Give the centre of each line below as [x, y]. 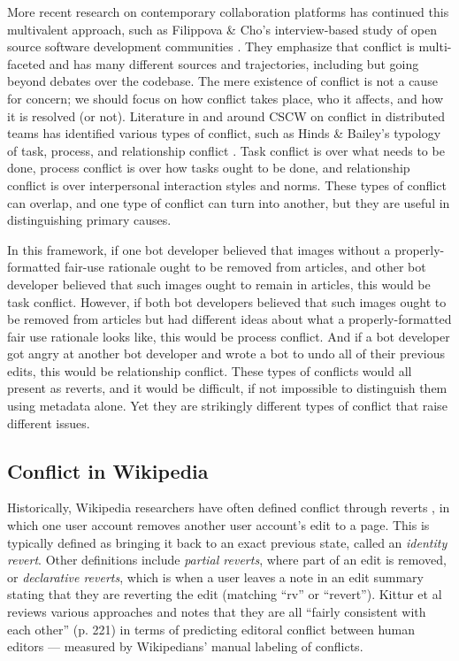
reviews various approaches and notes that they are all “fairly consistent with [217, 612]
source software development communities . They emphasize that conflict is [211, 46]
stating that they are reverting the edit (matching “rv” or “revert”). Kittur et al [225, 594]
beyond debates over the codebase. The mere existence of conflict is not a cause [222, 81]
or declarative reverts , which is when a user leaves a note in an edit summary [215, 576]
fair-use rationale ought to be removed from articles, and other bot [245, 267]
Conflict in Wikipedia [108, 470]
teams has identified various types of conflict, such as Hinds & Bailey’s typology [224, 133]
